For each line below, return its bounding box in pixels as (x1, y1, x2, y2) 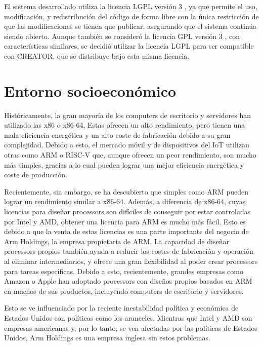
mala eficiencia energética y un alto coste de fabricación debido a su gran (4, 129, 231, 140)
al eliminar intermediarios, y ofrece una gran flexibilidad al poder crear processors (4, 256, 258, 266)
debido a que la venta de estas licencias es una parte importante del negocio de (4, 226, 249, 237)
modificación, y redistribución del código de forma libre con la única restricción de (4, 11, 259, 21)
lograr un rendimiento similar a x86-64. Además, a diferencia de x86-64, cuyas (4, 196, 246, 207)
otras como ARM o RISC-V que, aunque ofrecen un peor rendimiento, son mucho (4, 149, 256, 160)
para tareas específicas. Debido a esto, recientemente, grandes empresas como (4, 265, 243, 276)
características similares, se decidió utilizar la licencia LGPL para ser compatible (4, 41, 254, 51)
